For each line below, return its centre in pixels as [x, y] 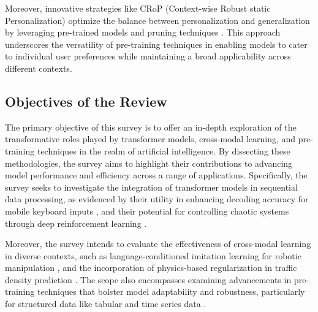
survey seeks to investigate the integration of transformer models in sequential [151, 187]
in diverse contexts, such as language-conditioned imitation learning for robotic [153, 255]
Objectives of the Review [86, 101]
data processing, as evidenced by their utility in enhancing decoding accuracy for [157, 199]
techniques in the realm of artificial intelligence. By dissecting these [164, 150]
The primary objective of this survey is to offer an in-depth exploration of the [151, 127]
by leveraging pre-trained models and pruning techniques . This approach [143, 32]
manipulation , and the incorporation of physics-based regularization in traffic [151, 268]
